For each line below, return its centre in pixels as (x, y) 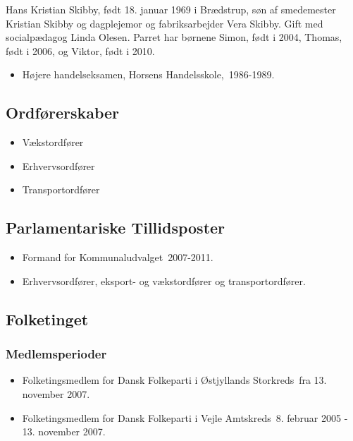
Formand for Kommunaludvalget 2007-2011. (118, 257)
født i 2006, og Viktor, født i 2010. (80, 50)
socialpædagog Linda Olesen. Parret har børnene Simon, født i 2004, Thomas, (174, 37)
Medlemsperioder (56, 354)
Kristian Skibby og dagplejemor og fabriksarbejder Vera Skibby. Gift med (165, 23)
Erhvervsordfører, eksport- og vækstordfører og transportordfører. (164, 280)
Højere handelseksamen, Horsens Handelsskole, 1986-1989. (148, 74)
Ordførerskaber (63, 113)
